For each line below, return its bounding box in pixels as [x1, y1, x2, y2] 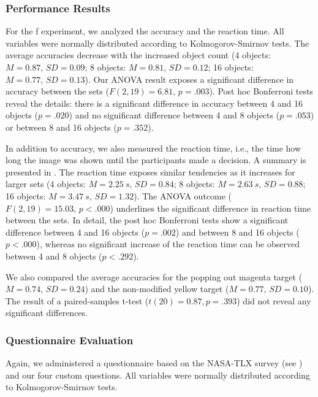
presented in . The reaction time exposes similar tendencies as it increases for [6, 165, 295, 178]
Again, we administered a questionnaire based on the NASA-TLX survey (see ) [6, 357, 303, 369]
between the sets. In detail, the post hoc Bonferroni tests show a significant [6, 214, 289, 226]
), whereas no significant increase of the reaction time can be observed [36, 237, 300, 250]
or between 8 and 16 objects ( [6, 120, 117, 133]
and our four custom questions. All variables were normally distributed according [6, 368, 310, 381]
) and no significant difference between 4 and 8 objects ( [69, 109, 280, 121]
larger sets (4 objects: [6, 177, 86, 190]
